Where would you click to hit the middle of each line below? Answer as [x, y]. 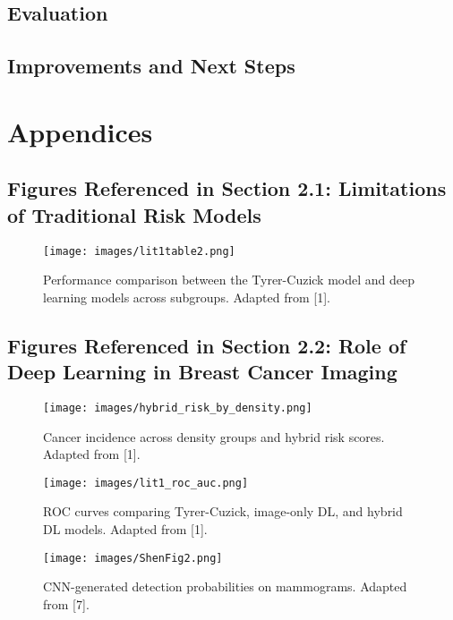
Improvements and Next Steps [151, 66]
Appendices [80, 131]
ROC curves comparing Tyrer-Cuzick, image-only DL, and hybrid [223, 511]
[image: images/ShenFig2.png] [133, 558]
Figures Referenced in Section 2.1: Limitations [227, 188]
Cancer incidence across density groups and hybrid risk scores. [214, 436]
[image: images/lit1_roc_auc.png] [146, 483]
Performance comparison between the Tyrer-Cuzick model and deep [229, 280]
